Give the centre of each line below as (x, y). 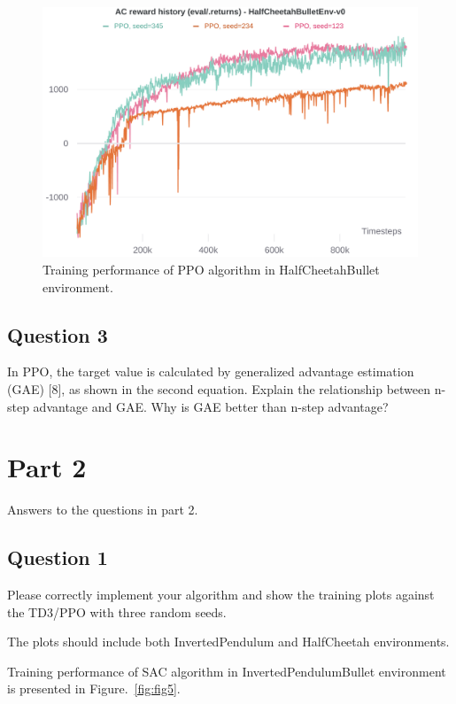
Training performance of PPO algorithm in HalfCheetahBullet (211, 269)
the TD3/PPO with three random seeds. (117, 611)
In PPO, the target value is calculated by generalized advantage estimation (211, 371)
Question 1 (58, 557)
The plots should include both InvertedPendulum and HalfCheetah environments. (228, 642)
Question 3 (58, 334)
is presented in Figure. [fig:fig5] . (94, 689)
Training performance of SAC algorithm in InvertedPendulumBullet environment (227, 671)
